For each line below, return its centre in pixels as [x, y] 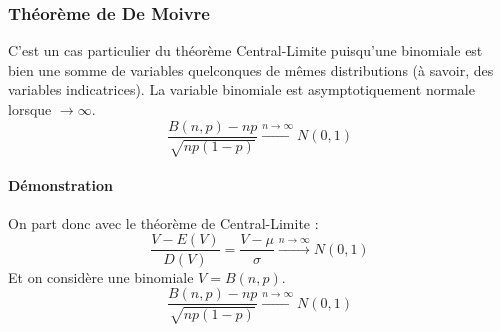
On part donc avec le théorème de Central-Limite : [163, 222]
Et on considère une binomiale [101, 276]
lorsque [30, 109]
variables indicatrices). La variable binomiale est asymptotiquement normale [241, 89]
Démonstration [60, 184]
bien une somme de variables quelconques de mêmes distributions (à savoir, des [251, 69]
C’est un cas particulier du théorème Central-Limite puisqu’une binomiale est [245, 50]
